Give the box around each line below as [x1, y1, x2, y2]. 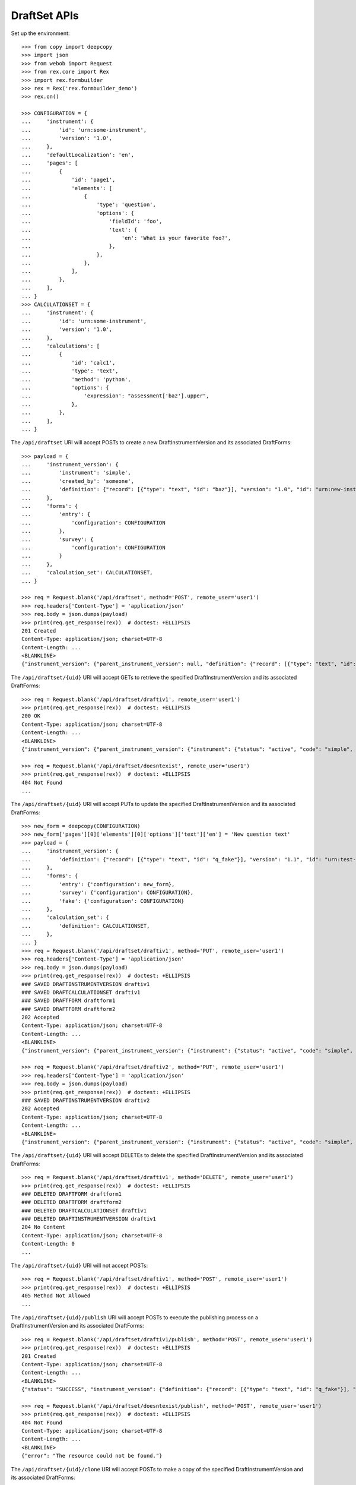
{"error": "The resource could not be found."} [21, 1452, 163, 1459]
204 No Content [21, 1224, 66, 1231]
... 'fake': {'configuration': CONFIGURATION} [21, 898, 185, 904]
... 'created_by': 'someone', [21, 478, 135, 484]
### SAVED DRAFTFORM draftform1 [21, 997, 116, 1004]
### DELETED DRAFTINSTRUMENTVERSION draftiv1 [21, 1215, 157, 1222]
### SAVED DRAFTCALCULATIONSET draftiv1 [21, 989, 141, 996]
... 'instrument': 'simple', [21, 469, 132, 476]
